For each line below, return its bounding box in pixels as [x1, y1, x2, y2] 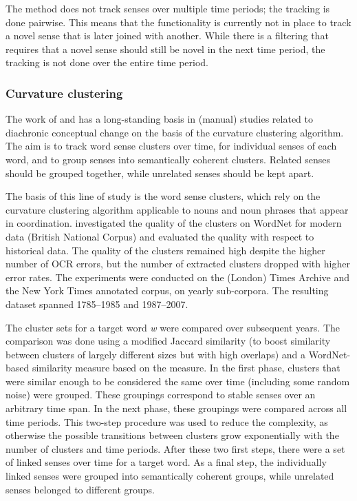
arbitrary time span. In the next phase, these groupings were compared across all [6, 401, 347, 416]
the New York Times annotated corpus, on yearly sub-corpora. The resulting [6, 283, 329, 298]
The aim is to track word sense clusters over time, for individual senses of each [6, 139, 337, 153]
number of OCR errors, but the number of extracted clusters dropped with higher [6, 256, 350, 271]
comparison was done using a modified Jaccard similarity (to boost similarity [6, 334, 331, 348]
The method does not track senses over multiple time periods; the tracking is [6, 1, 330, 15]
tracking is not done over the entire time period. [6, 55, 209, 70]
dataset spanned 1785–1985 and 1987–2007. [6, 296, 188, 311]
